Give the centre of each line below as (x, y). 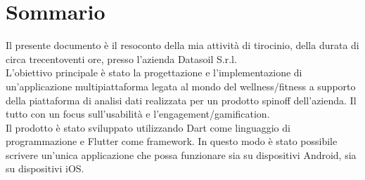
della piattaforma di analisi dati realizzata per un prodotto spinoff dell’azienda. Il (181, 100)
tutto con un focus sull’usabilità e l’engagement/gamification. (138, 114)
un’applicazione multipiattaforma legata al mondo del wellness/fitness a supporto (181, 86)
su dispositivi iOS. (45, 168)
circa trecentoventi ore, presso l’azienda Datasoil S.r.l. (121, 58)
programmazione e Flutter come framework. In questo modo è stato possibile (172, 141)
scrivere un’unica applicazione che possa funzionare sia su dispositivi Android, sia (181, 154)
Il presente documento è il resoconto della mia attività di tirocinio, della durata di (182, 45)
